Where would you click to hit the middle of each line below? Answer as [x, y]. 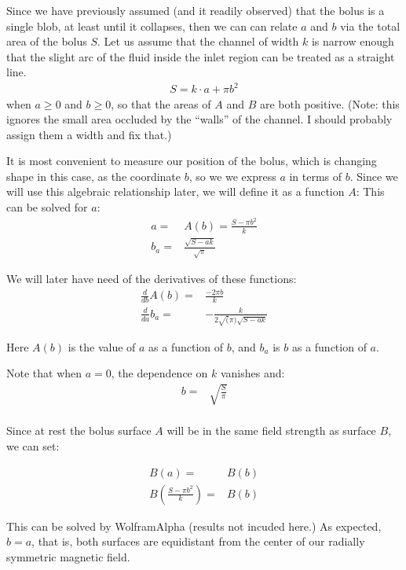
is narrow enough [353, 41]
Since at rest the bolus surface [79, 430]
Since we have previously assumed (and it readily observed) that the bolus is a [196, 10]
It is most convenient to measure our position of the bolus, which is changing [192, 161]
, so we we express [232, 176]
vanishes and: [252, 373]
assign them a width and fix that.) [89, 134]
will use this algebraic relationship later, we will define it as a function [176, 191]
